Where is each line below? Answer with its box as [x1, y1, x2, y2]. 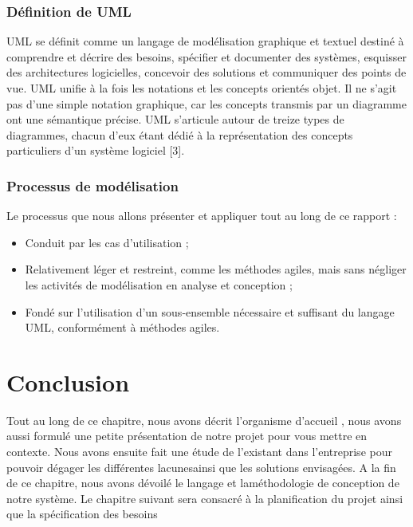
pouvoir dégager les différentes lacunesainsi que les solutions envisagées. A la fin [6, 458, 396, 475]
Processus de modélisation [6, 175, 179, 195]
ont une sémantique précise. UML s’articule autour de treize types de [6, 111, 344, 128]
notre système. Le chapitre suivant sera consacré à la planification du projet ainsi [6, 490, 403, 506]
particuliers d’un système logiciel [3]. [6, 142, 185, 159]
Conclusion [6, 365, 130, 398]
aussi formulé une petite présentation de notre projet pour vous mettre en [6, 427, 368, 444]
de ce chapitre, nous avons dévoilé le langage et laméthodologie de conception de [6, 474, 399, 491]
